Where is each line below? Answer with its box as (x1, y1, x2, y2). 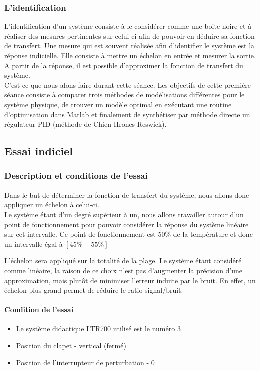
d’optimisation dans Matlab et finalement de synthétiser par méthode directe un (4, 109, 250, 119)
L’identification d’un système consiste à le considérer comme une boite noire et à (4, 21, 252, 31)
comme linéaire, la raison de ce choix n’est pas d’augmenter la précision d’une (4, 265, 243, 275)
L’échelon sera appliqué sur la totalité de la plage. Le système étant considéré (4, 255, 242, 266)
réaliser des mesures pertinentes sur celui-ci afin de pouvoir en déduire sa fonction (4, 30, 255, 41)
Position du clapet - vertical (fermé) (16, 340, 126, 351)
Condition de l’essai (4, 304, 74, 315)
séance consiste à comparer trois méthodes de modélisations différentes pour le (4, 89, 245, 100)
